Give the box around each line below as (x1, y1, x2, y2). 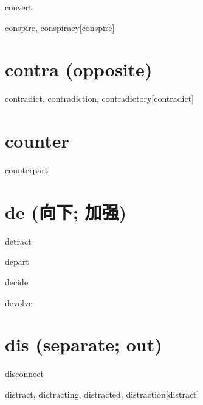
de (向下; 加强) (5, 199, 127, 224)
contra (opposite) (5, 57, 153, 82)
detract (5, 234, 32, 247)
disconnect (5, 367, 44, 380)
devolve (5, 296, 33, 309)
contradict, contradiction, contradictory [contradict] (5, 92, 194, 105)
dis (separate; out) (5, 332, 162, 357)
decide (5, 275, 29, 288)
